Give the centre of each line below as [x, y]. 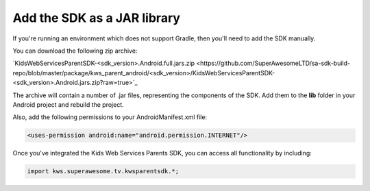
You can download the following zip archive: [75, 51]
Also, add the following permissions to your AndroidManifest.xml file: [110, 117]
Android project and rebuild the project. [69, 104]
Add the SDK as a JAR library [97, 18]
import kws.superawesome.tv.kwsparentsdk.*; [103, 171]
